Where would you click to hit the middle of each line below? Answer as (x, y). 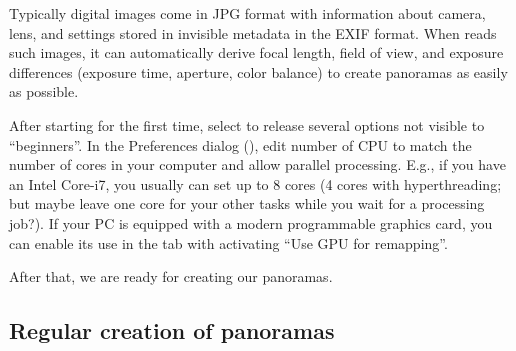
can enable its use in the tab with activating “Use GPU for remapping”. (228, 242)
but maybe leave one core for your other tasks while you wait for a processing (247, 203)
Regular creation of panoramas (172, 330)
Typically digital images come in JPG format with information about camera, (247, 13)
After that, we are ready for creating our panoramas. (171, 276)
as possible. (44, 91)
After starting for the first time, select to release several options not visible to (247, 124)
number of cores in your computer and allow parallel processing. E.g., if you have (257, 164)
